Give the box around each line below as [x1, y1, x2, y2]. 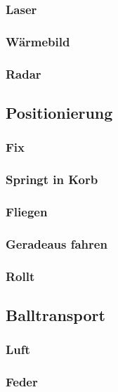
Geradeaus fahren [6, 235, 107, 252]
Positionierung [6, 101, 113, 123]
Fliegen [6, 202, 48, 220]
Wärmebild [6, 32, 70, 50]
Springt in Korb [6, 171, 98, 188]
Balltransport [6, 303, 105, 325]
